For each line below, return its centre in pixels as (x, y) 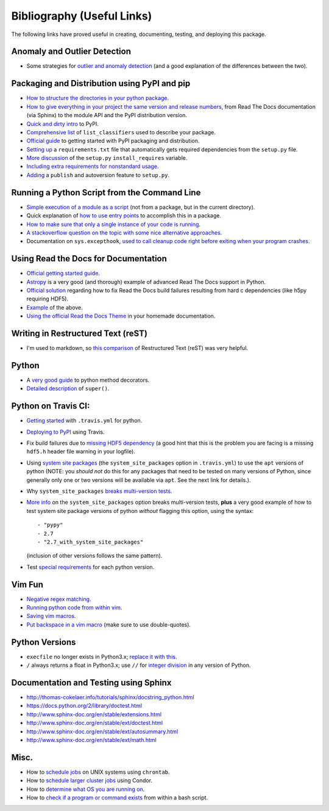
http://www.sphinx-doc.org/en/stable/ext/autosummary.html (102, 731)
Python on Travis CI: (51, 406)
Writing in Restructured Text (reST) (79, 334)
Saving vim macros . (51, 616)
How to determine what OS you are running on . (86, 789)
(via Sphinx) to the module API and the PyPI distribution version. (107, 115)
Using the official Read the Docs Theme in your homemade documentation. (121, 316)
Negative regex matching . (59, 599)
